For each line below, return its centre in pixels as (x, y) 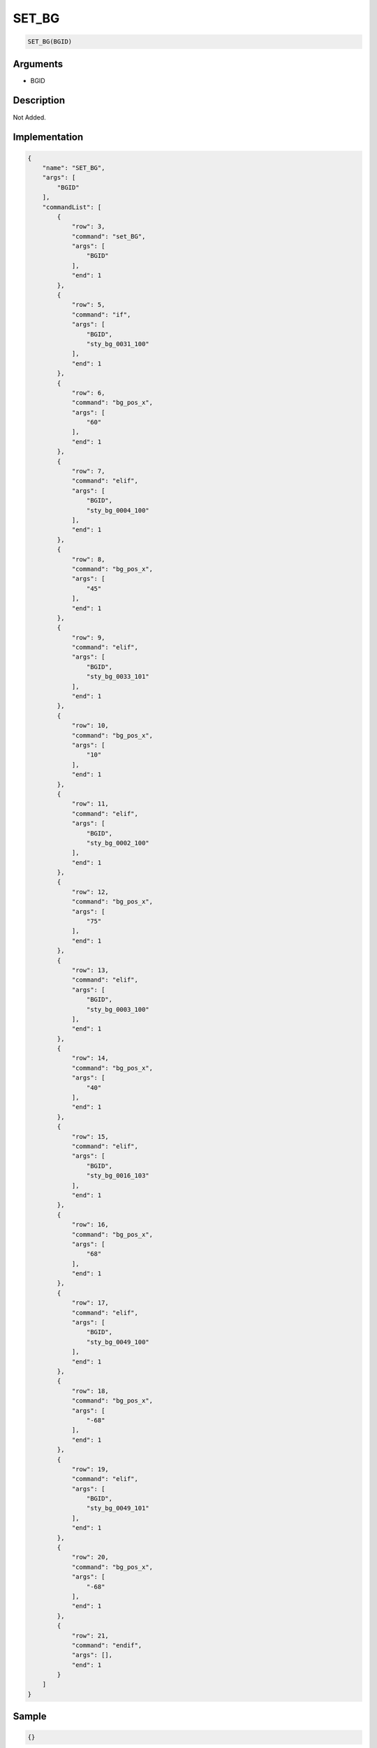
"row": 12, (90, 892)
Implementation (48, 137)
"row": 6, (88, 393)
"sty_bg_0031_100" (118, 344)
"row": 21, (90, 1635)
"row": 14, (90, 1058)
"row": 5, (88, 305)
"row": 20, (90, 1557)
